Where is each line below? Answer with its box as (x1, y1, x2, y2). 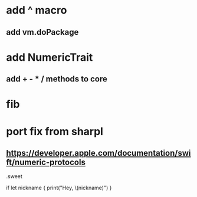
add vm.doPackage (6, 27, 79, 37)
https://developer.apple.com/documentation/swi (6, 148, 191, 158)
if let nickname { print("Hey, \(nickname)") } (6, 184, 112, 192)
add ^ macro (6, 4, 67, 17)
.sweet (6, 173, 22, 180)
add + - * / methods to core (6, 74, 107, 84)
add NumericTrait (6, 51, 93, 64)
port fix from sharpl (6, 124, 103, 138)
